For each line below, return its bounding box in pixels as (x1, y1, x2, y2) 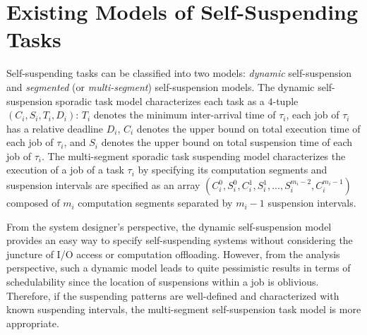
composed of (6, 195, 60, 210)
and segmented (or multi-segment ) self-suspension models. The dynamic (6, 79, 315, 94)
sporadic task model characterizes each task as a (55, 93, 265, 108)
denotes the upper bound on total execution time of (136, 121, 361, 135)
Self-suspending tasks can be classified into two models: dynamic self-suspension (6, 66, 352, 80)
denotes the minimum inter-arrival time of (93, 107, 276, 122)
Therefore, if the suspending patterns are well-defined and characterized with (6, 288, 339, 303)
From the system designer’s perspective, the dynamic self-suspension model (6, 219, 332, 233)
